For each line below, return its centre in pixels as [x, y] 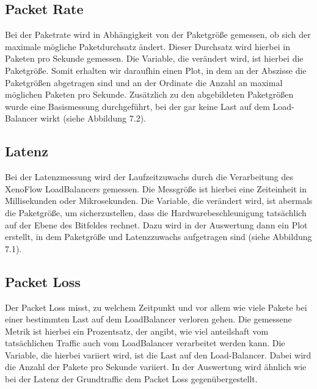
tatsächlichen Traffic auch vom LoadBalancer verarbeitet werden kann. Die [145, 343]
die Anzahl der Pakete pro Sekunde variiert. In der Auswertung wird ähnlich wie [156, 367]
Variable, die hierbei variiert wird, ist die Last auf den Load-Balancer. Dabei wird [158, 354]
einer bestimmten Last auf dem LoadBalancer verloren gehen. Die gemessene [148, 319]
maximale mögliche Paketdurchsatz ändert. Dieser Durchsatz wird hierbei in [148, 46]
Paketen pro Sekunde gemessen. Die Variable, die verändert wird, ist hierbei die [154, 58]
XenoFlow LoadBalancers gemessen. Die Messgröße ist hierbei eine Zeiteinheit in [156, 188]
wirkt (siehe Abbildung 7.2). [93, 118]
